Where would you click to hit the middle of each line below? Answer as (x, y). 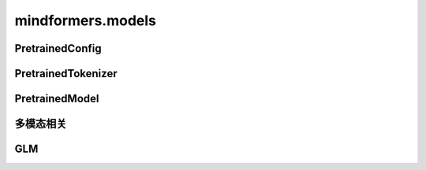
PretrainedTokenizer (66, 74)
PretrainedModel (57, 99)
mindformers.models (86, 20)
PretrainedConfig (58, 48)
